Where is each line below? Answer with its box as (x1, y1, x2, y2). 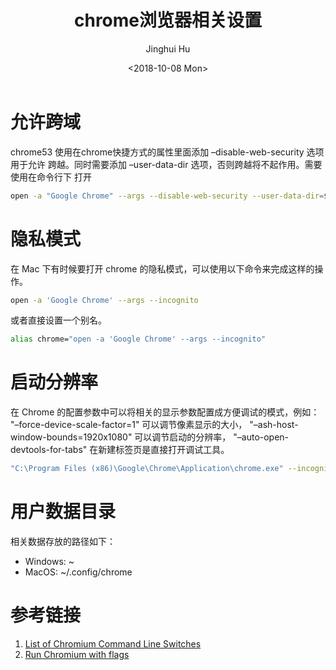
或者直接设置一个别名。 (10, 314, 107, 326)
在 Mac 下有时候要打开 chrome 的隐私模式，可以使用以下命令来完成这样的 (10, 262, 315, 275)
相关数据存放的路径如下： (10, 536, 116, 547)
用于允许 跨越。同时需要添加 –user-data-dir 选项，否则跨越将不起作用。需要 (10, 158, 323, 170)
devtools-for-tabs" (10, 444, 88, 456)
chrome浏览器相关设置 (73, 9, 263, 32)
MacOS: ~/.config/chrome (24, 566, 133, 578)
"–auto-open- (233, 431, 290, 443)
